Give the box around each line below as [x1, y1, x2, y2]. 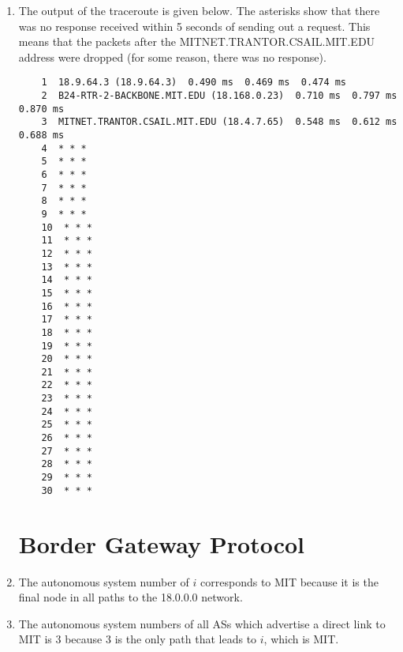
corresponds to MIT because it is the [200, 573, 379, 590]
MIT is [18, 631, 52, 647]
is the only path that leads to [114, 631, 257, 647]
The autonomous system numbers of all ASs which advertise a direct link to [18, 615, 386, 631]
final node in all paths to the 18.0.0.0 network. [18, 589, 243, 605]
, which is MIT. [263, 631, 339, 647]
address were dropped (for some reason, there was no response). [18, 48, 327, 65]
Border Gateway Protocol [18, 527, 305, 560]
